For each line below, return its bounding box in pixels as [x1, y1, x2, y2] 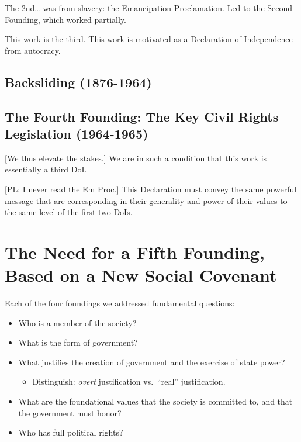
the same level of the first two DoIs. [5, 206, 133, 218]
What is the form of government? [18, 336, 138, 348]
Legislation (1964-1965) [5, 124, 148, 142]
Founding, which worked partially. [5, 13, 126, 25]
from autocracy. [5, 44, 61, 56]
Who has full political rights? [18, 426, 123, 438]
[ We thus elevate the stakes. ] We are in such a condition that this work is [5, 151, 267, 164]
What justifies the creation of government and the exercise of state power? [18, 355, 285, 368]
